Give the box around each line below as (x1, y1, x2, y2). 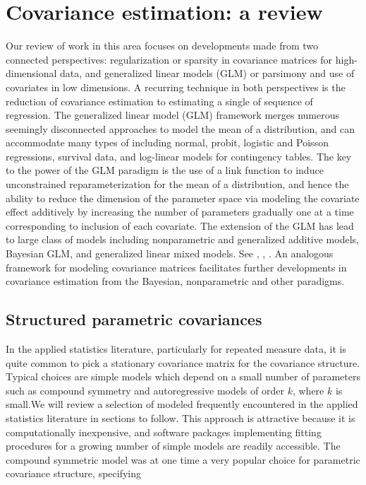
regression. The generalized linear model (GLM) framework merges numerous (6, 107, 339, 122)
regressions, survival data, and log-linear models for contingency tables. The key (6, 148, 352, 163)
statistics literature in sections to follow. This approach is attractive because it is (6, 410, 355, 425)
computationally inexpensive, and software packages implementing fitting (6, 424, 322, 439)
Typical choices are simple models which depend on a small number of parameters (6, 369, 360, 384)
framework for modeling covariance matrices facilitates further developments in (6, 259, 347, 274)
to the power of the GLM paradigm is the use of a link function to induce (6, 163, 324, 177)
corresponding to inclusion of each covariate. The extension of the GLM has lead (6, 218, 354, 233)
